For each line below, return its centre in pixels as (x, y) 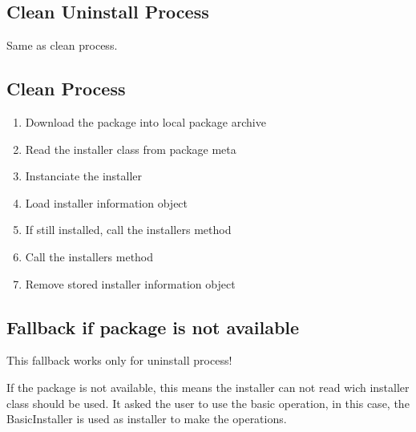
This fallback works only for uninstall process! (119, 360)
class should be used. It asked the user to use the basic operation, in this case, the (208, 403)
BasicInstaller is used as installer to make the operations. (147, 419)
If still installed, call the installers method (128, 230)
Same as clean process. (62, 45)
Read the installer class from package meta (131, 149)
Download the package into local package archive (145, 122)
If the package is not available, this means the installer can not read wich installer (208, 387)
